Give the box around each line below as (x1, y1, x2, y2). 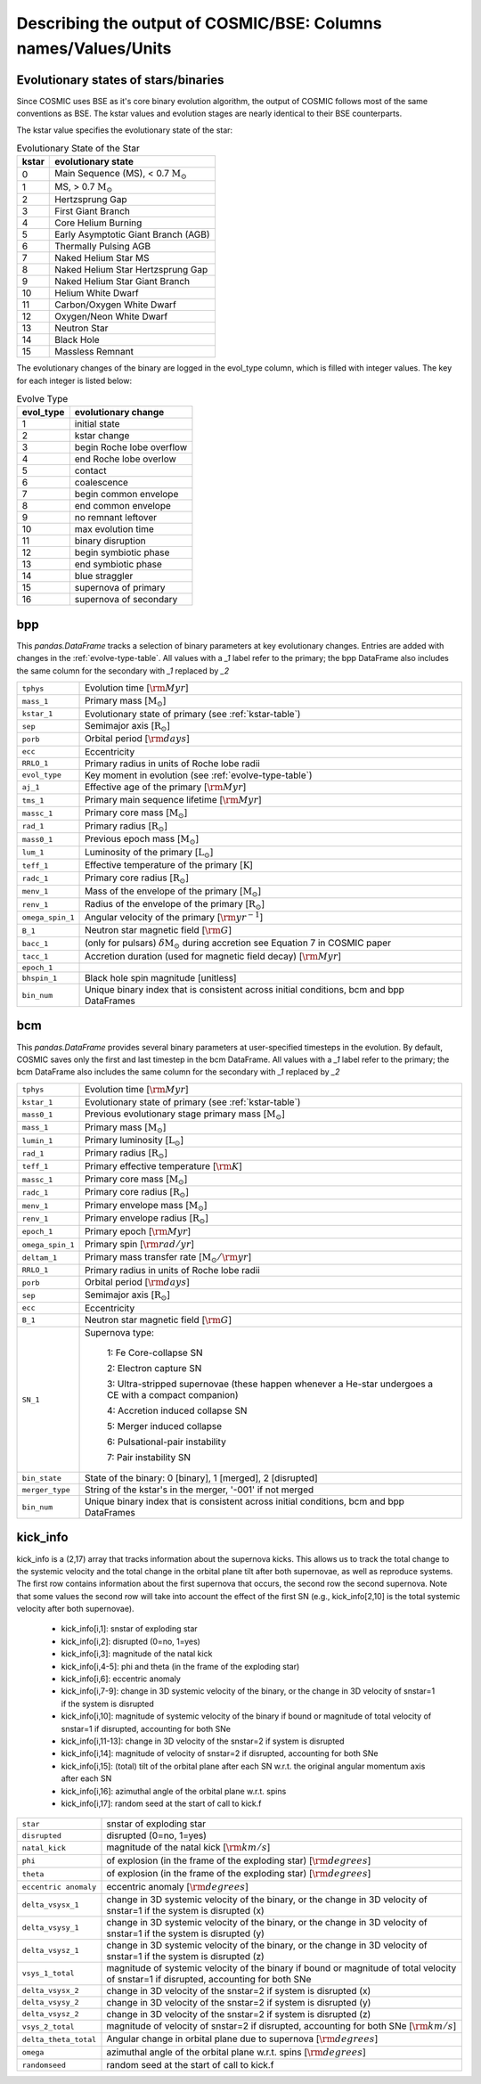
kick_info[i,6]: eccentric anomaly (61, 1673, 182, 1684)
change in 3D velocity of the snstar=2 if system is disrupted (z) (106, 2007, 371, 2020)
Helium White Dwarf (54, 287, 139, 299)
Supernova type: (85, 1327, 155, 1338)
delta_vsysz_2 (21, 2009, 79, 2019)
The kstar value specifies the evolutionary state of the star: (16, 125, 233, 135)
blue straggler (74, 570, 134, 583)
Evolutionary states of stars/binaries (16, 72, 224, 87)
